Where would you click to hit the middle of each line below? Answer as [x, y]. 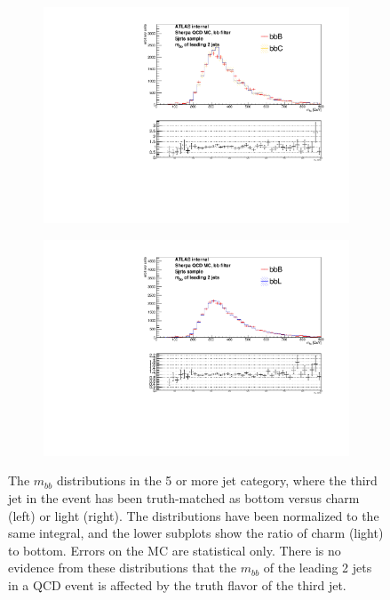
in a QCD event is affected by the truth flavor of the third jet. [177, 584]
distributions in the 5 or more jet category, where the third [217, 480]
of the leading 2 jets [318, 568]
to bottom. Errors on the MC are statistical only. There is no [175, 550]
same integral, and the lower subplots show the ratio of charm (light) [196, 533]
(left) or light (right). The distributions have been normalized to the [194, 515]
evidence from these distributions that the [122, 568]
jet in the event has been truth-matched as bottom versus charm [184, 498]
